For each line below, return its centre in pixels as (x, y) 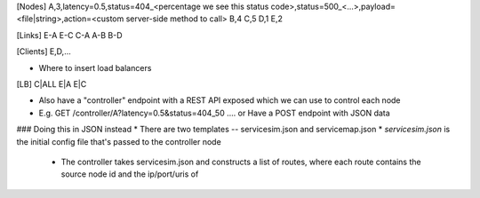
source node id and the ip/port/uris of (130, 174)
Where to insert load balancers (95, 67)
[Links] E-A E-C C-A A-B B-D (70, 35)
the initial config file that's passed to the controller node (119, 141)
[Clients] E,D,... (44, 51)
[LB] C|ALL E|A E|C (52, 83)
